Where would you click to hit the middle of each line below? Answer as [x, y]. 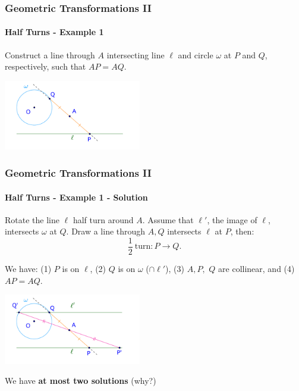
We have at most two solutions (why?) [81, 381]
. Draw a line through [106, 231]
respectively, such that [45, 66]
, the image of [232, 219]
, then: [242, 231]
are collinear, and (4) [256, 268]
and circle [196, 54]
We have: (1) [28, 268]
